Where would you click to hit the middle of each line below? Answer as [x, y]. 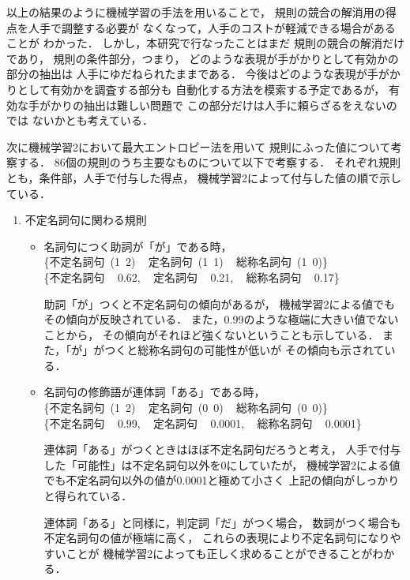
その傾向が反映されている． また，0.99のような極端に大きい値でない [221, 319]
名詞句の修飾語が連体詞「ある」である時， [154, 392]
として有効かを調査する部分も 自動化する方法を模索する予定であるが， [201, 89]
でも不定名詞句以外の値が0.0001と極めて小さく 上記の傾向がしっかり [222, 480]
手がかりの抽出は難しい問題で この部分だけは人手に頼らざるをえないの [213, 105]
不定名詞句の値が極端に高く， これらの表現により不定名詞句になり [217, 538]
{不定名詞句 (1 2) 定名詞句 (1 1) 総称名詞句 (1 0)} [186, 262]
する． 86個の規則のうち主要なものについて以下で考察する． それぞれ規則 [209, 162]
